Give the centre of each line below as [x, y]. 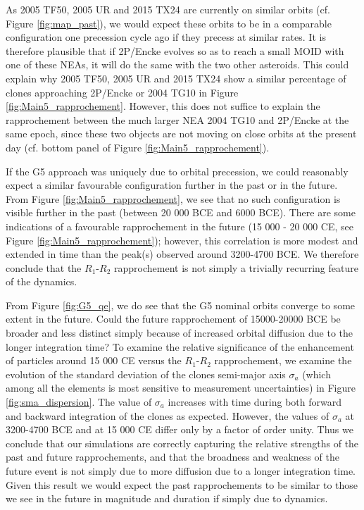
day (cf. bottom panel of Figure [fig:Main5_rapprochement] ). [138, 147]
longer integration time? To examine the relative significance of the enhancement [180, 346]
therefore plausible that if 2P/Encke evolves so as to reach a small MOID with [175, 50]
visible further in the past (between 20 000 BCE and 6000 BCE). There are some [181, 212]
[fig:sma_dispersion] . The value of [79, 402]
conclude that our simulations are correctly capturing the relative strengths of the [182, 443]
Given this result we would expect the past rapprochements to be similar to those [182, 484]
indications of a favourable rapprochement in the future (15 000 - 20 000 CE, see [180, 226]
